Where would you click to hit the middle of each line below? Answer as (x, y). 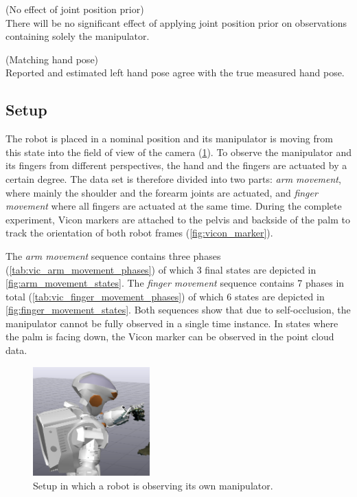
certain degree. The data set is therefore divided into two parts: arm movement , (173, 178)
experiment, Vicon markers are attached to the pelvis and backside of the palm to (178, 219)
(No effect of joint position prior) (75, 9)
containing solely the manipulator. (78, 36)
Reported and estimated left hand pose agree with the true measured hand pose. (175, 73)
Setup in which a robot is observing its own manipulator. (153, 485)
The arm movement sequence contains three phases (113, 255)
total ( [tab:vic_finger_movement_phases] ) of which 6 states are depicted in (165, 296)
